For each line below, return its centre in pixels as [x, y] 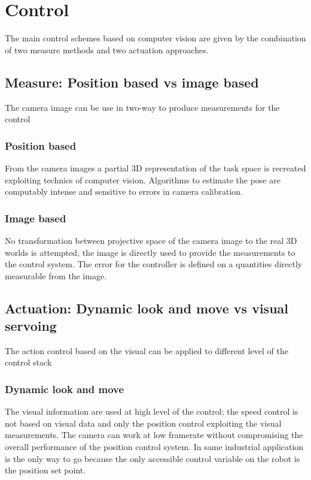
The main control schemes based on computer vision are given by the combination [155, 38]
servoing [31, 326]
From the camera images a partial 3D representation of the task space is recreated [155, 167]
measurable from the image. [56, 275]
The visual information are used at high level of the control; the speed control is [152, 411]
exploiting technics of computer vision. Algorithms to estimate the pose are [143, 179]
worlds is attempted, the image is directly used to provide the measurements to [150, 252]
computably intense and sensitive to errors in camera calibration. [124, 191]
